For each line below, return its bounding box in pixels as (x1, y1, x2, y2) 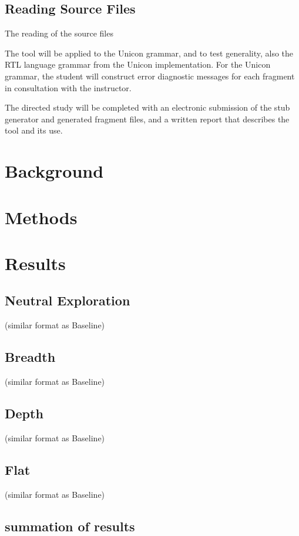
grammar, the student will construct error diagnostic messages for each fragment (5, 69, 295, 82)
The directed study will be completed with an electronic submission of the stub (5, 101, 290, 114)
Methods (5, 205, 78, 229)
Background (5, 159, 104, 183)
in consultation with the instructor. (5, 81, 132, 94)
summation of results (5, 517, 135, 535)
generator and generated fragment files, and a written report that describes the (5, 112, 290, 125)
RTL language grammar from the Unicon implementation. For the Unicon (5, 58, 271, 71)
